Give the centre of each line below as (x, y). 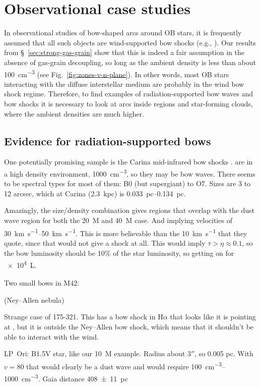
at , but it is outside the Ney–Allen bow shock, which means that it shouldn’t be (129, 327)
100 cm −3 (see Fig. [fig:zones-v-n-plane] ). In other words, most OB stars (117, 73)
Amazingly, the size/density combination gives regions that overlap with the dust (129, 210)
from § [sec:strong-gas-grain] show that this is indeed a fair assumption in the (124, 52)
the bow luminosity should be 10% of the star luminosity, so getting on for (119, 253)
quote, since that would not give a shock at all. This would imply (105, 243)
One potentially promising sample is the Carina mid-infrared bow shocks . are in (128, 162)
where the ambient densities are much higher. (74, 113)
